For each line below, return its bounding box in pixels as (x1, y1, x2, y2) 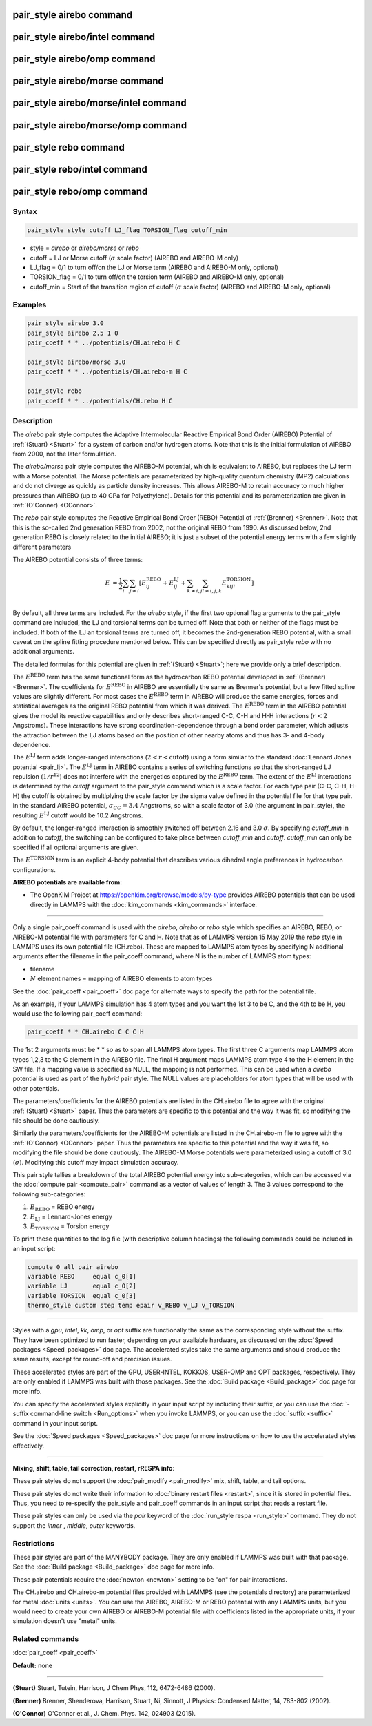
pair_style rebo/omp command (12, 185, 148, 197)
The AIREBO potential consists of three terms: (12, 555, 143, 563)
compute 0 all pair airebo (27, 1263, 118, 1270)
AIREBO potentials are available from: (12, 878, 123, 886)
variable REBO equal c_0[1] (27, 1272, 137, 1281)
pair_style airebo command (12, 9, 133, 21)
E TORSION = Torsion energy (30, 1222, 110, 1232)
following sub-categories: (12, 1190, 86, 1198)
